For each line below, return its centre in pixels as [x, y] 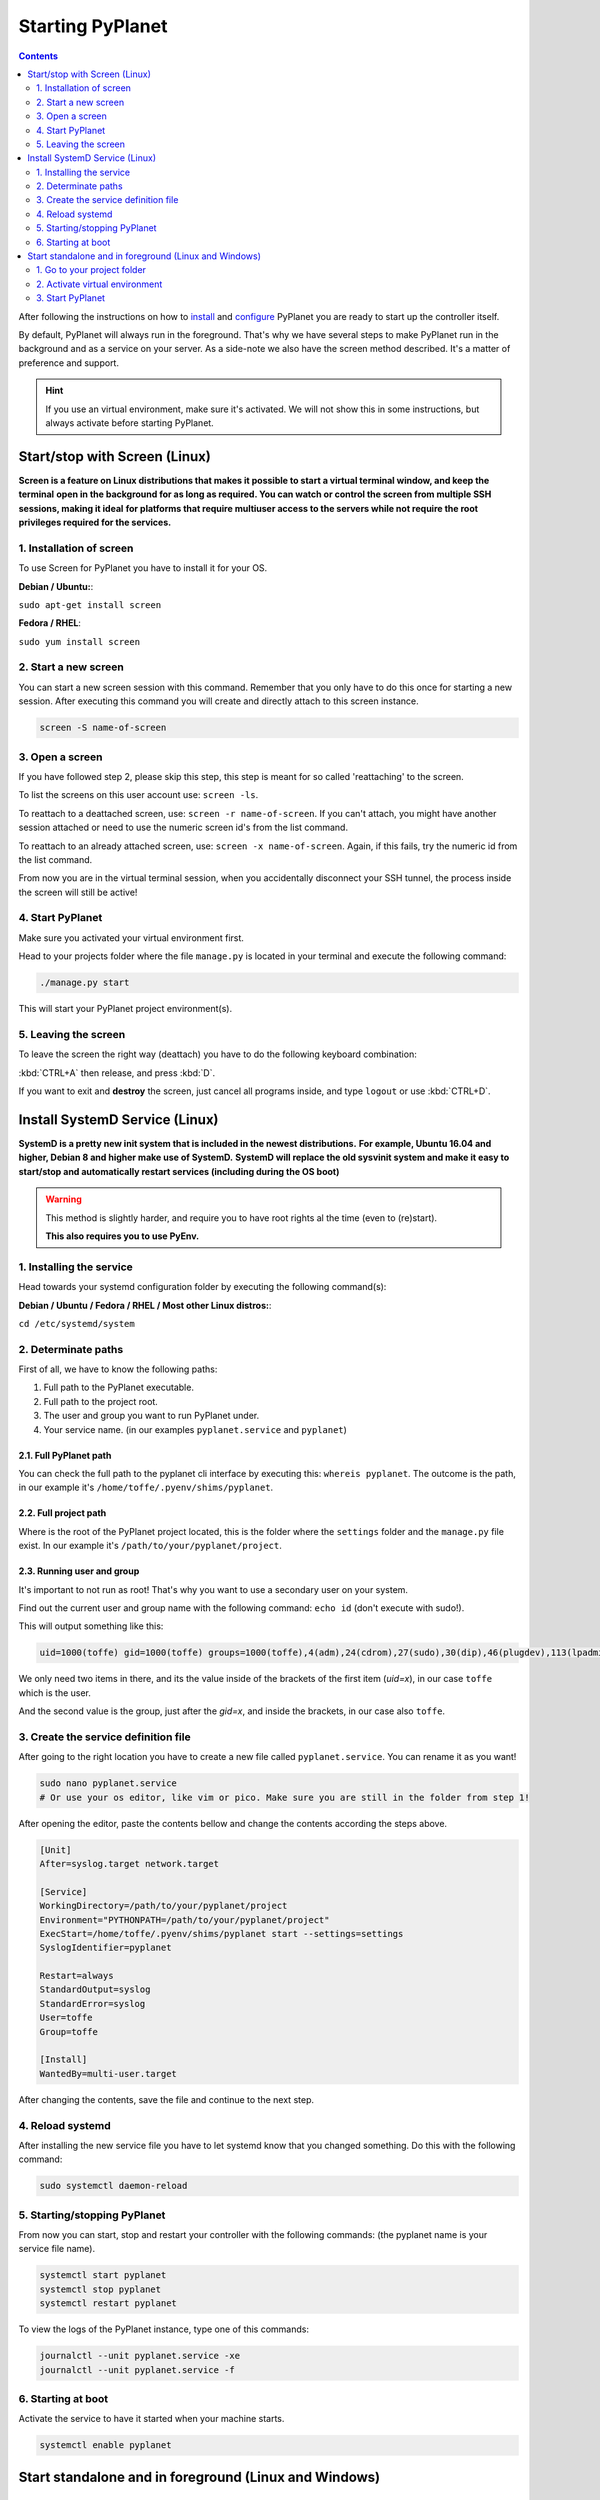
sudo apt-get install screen [90, 604]
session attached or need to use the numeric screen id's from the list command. [183, 827]
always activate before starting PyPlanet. [129, 422]
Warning [63, 1199]
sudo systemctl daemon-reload [113, 2186]
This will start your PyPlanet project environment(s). [125, 1009]
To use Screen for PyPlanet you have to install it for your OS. [143, 568]
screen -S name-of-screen [103, 728]
